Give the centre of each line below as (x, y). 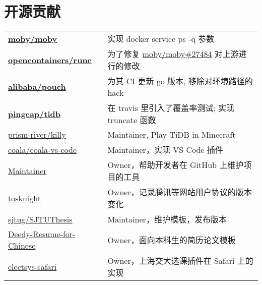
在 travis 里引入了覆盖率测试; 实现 (171, 108)
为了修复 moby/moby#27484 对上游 (173, 54)
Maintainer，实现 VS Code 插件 (165, 150)
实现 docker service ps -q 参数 (161, 39)
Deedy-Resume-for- (42, 234)
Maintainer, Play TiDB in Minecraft (172, 135)
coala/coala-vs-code (43, 149)
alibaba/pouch (37, 87)
